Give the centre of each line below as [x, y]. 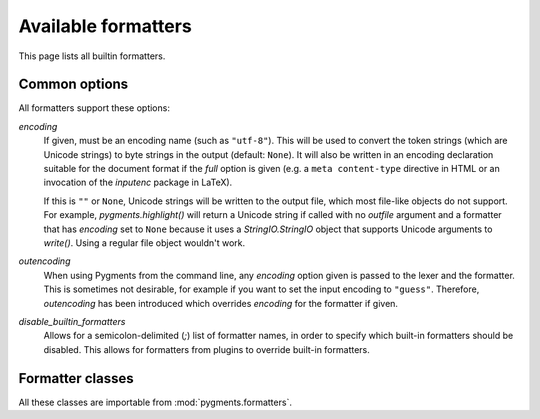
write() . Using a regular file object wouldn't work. [144, 242]
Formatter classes [76, 378]
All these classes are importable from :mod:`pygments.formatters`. [155, 402]
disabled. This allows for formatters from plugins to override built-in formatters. [206, 349]
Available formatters [105, 26]
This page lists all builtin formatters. [92, 56]
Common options [73, 84]
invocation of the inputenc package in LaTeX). [138, 182]
